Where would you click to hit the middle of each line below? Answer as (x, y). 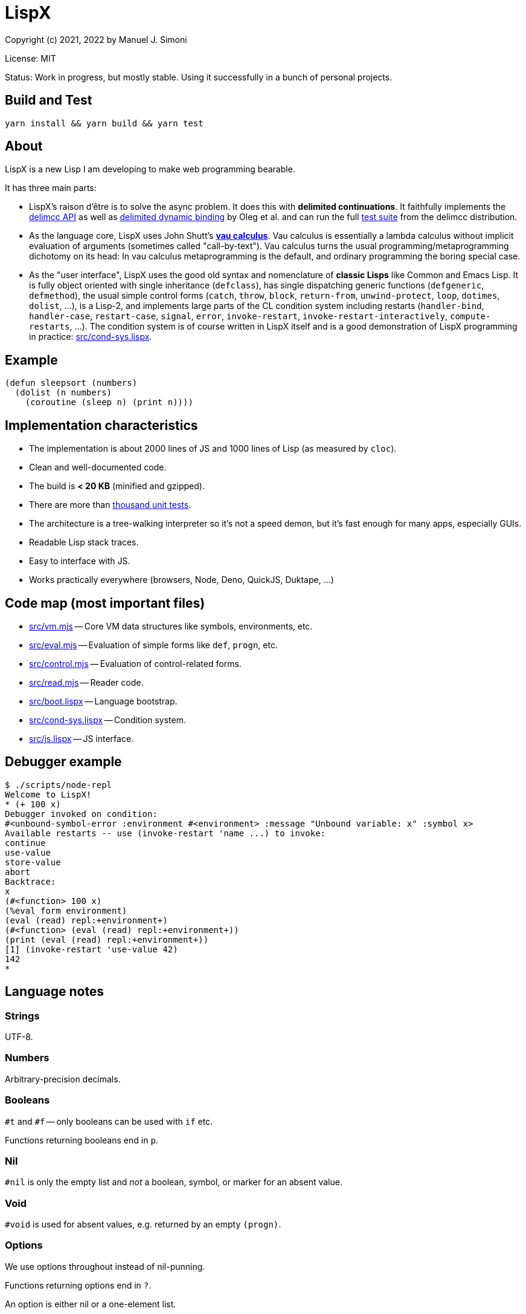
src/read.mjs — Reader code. (86, 682)
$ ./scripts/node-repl (59, 785)
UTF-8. (19, 1037)
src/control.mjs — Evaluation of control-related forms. (135, 663)
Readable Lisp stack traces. (84, 542)
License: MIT (30, 58)
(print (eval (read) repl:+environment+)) (107, 939)
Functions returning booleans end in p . (82, 1140)
